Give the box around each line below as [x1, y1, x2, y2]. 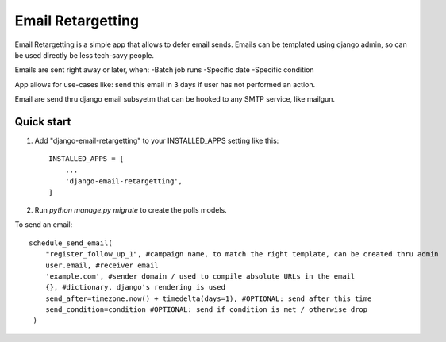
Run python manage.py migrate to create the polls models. [34, 205, 227, 214]
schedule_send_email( [29, 238, 113, 248]
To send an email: [14, 220, 73, 229]
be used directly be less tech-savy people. [14, 50, 155, 60]
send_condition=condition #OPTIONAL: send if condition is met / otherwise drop [44, 305, 368, 314]
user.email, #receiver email [44, 260, 159, 270]
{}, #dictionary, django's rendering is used [44, 282, 226, 292]
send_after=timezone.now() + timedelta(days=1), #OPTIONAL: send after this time [44, 294, 372, 303]
